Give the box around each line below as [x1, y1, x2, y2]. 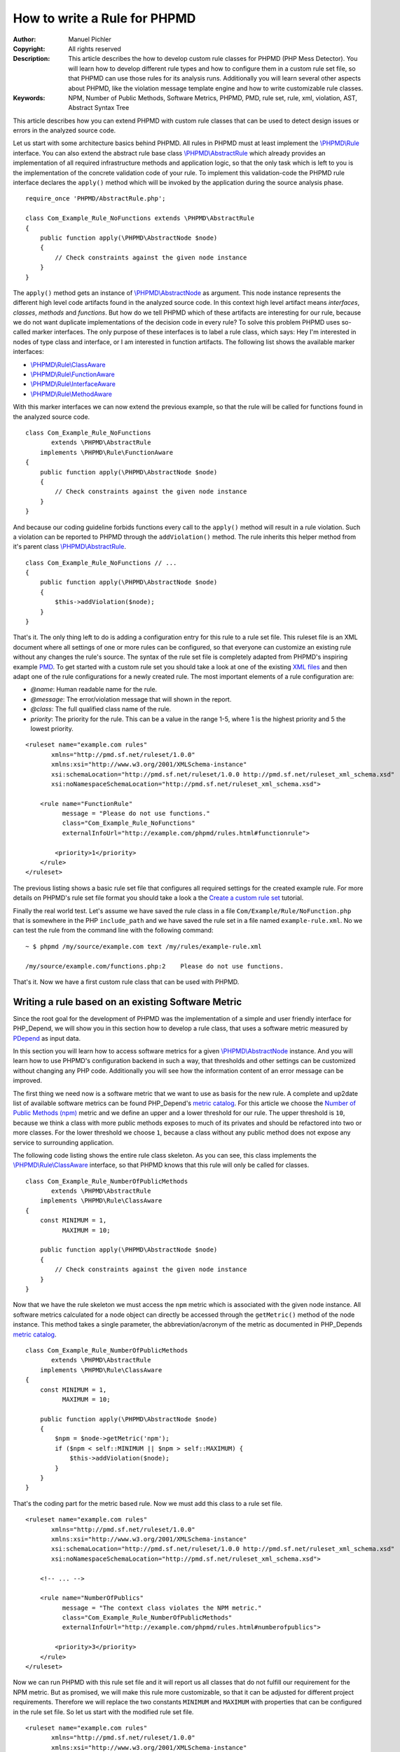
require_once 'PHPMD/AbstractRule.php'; [25, 195, 166, 203]
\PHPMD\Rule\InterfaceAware [30, 380, 116, 388]
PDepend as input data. [13, 1034, 81, 1042]
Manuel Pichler [68, 35, 111, 43]
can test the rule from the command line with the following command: [13, 926, 214, 935]
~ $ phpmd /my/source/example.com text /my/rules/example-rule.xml [25, 943, 262, 950]
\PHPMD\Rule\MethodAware [30, 390, 112, 398]
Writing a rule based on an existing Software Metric [13, 996, 242, 1008]
